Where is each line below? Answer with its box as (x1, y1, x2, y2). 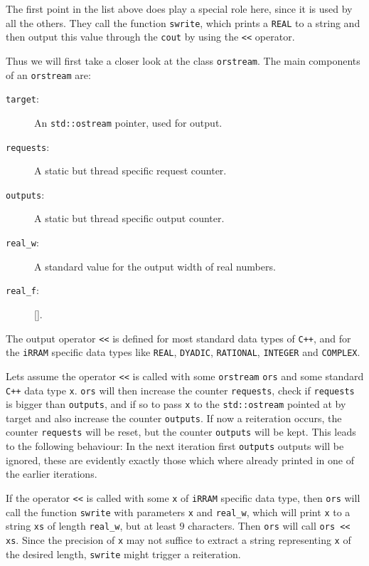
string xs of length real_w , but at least (6, 518, 176, 533)
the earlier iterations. (6, 466, 97, 481)
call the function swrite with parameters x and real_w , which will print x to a (6, 504, 351, 519)
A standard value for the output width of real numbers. (34, 258, 276, 273)
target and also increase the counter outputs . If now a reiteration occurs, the (6, 410, 342, 425)
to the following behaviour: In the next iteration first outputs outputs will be (6, 439, 344, 454)
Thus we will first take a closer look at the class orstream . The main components (6, 53, 360, 68)
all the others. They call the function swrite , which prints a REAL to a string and (6, 15, 360, 30)
